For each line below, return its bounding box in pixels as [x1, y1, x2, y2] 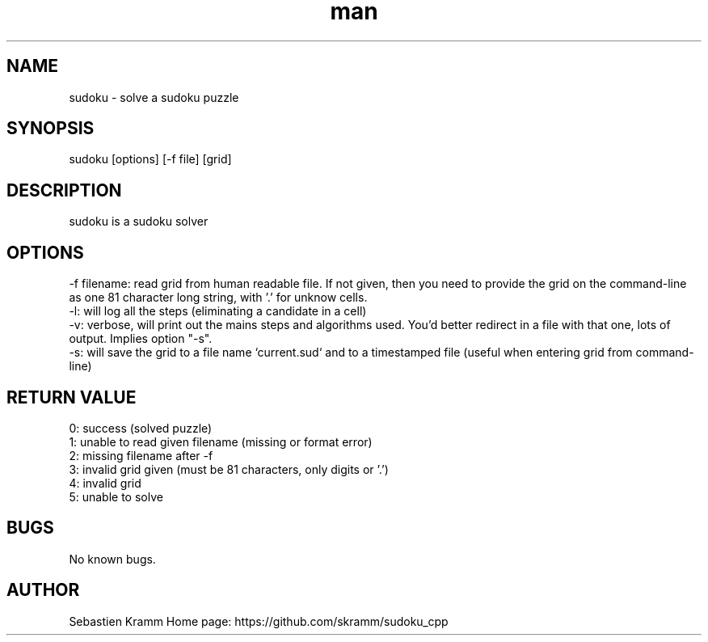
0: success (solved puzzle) [69, 420, 213, 435]
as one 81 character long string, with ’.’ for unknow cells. [69, 290, 368, 305]
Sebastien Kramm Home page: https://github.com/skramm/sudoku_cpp [69, 614, 449, 628]
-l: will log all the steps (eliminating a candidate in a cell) [69, 304, 367, 319]
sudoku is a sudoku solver [69, 214, 209, 229]
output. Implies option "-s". [69, 332, 213, 346]
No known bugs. [69, 551, 156, 566]
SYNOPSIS [6, 118, 95, 139]
